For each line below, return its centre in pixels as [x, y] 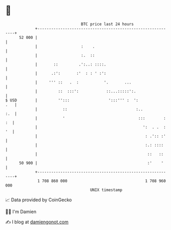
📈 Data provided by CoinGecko [39, 200]
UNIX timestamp [106, 190]
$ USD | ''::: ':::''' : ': [72, 100]
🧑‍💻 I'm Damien [21, 212]
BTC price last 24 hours [108, 24]
